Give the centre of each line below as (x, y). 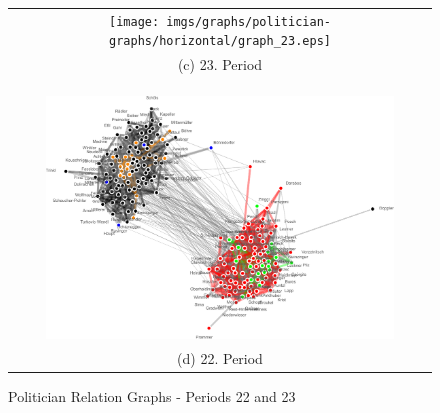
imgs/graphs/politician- (248, 21)
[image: (134, 21)
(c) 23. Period (220, 64)
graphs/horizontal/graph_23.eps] (220, 41)
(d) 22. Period (220, 358)
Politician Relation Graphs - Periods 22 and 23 (152, 396)
